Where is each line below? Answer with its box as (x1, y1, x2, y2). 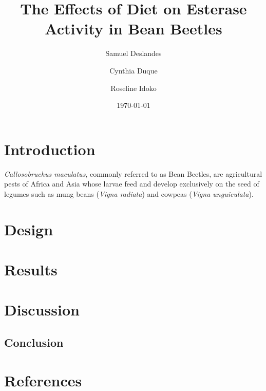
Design (4, 218, 53, 239)
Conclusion (4, 334, 64, 350)
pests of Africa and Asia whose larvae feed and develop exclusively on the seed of (4, 178, 259, 189)
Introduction (4, 138, 96, 159)
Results (4, 258, 58, 280)
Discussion (4, 299, 80, 320)
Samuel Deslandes (105, 48, 162, 59)
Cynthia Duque (109, 65, 158, 76)
